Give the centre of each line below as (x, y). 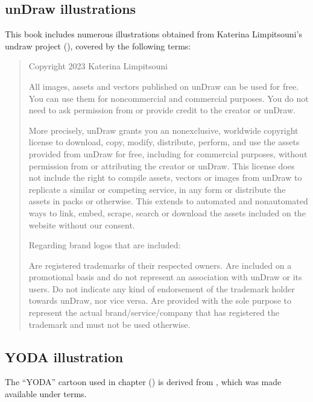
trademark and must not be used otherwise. (109, 324)
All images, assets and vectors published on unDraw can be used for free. (164, 86)
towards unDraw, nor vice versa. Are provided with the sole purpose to (160, 300)
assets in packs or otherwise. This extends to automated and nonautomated (168, 201)
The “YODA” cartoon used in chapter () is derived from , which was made (143, 382)
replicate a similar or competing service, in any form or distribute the (157, 189)
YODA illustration (64, 356)
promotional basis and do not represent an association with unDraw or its (165, 277)
